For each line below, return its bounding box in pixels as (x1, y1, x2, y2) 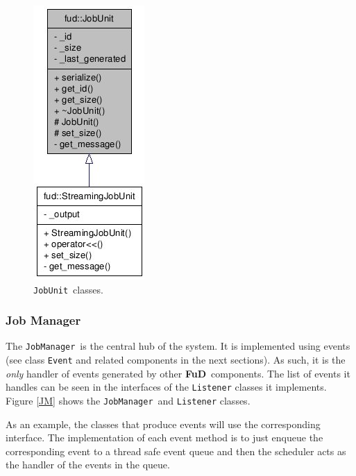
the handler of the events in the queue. (6, 457, 170, 472)
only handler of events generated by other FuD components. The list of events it (6, 366, 350, 380)
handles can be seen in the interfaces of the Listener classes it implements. (6, 380, 327, 394)
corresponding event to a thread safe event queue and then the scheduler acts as (6, 443, 346, 458)
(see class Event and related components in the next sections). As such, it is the (6, 352, 346, 367)
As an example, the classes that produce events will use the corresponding (6, 416, 321, 431)
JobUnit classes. (33, 282, 103, 296)
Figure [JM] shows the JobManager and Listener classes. (6, 393, 251, 408)
